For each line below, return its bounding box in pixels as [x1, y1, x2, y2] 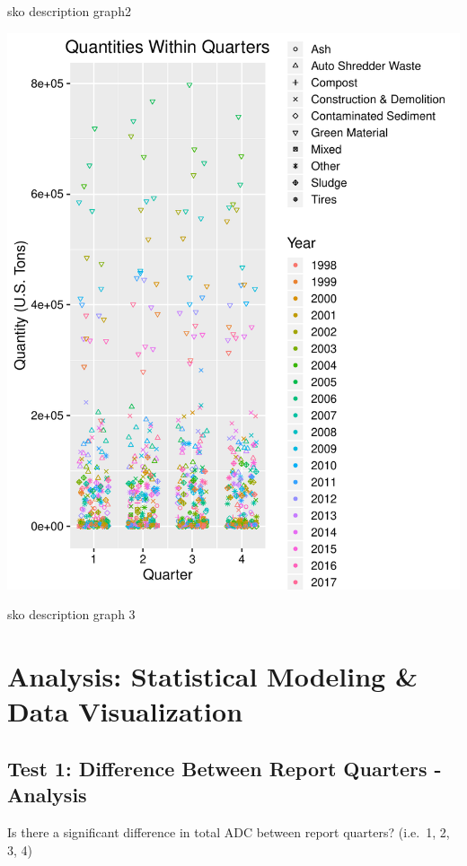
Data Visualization [7, 693, 243, 730]
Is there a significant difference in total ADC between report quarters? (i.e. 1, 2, [7, 823, 450, 842]
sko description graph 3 [7, 605, 136, 624]
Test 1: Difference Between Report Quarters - [7, 755, 442, 783]
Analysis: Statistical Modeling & [7, 658, 418, 695]
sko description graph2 [7, 2, 131, 20]
